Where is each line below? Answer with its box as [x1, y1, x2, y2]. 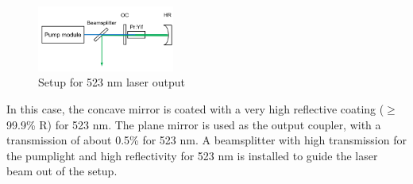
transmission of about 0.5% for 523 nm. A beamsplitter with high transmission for [6, 132, 407, 148]
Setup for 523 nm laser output [38, 74, 185, 90]
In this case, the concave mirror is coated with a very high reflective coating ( [6, 101, 384, 117]
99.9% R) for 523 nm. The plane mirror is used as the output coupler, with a [6, 116, 381, 132]
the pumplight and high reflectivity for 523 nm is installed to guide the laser [6, 147, 378, 163]
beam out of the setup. [6, 163, 118, 179]
